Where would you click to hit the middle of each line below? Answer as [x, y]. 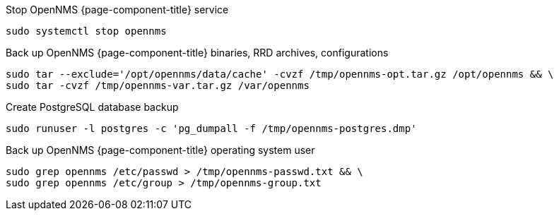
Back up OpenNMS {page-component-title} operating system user [160, 150]
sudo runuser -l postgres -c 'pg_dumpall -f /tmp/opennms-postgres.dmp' [211, 128]
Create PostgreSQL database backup [92, 107]
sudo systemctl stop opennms [86, 31]
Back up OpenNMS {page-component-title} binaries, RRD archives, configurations [197, 53]
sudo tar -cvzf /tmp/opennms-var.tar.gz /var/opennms [158, 85]
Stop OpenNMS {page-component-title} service [117, 10]
